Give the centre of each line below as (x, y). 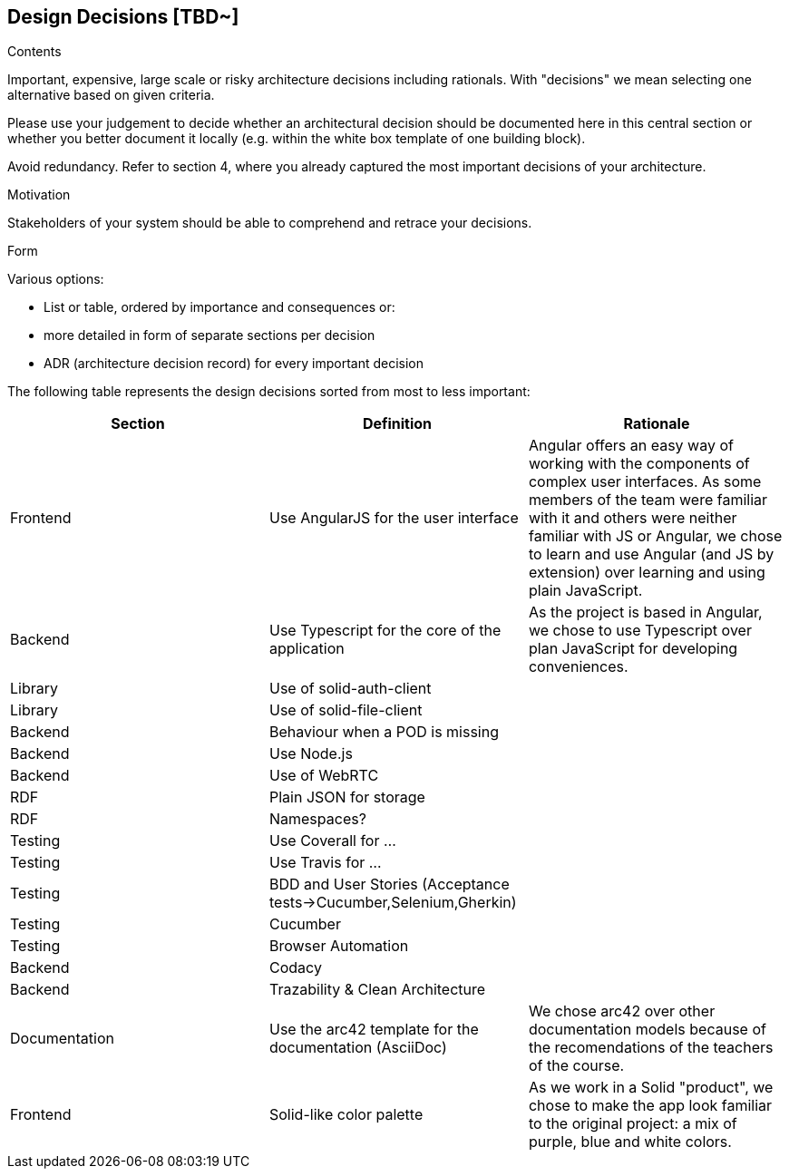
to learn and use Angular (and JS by (651, 554)
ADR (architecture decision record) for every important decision (234, 364)
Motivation (39, 195)
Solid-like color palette (346, 1115)
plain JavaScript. (585, 591)
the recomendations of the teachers (651, 1048)
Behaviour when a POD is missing (384, 732)
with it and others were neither (633, 518)
